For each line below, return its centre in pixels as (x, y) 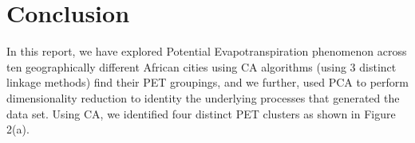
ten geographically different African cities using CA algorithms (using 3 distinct (202, 66)
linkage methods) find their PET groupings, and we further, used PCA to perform (207, 82)
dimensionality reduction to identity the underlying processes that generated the (203, 97)
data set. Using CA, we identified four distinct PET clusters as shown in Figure (201, 113)
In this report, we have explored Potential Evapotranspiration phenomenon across (207, 51)
